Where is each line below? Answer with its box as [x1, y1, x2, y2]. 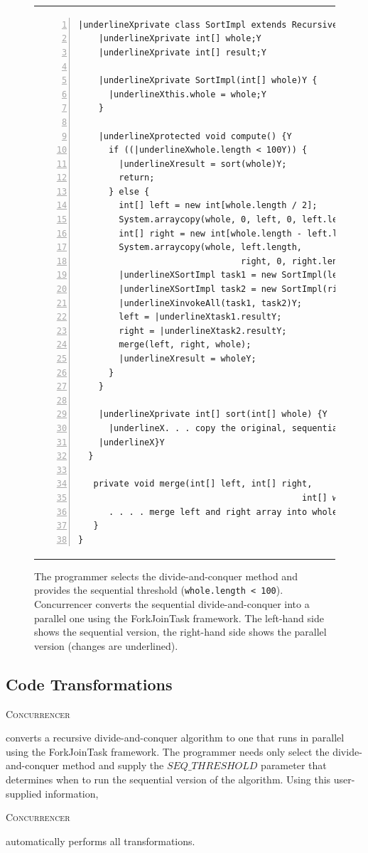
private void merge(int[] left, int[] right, [93, 479, 313, 489]
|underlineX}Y [98, 437, 165, 447]
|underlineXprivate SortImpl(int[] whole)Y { [98, 75, 318, 86]
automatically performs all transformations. [6, 833, 195, 848]
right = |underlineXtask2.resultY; [119, 325, 287, 336]
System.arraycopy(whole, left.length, [119, 242, 302, 253]
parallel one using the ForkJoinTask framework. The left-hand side [34, 610, 324, 625]
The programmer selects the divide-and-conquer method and [34, 568, 298, 583]
